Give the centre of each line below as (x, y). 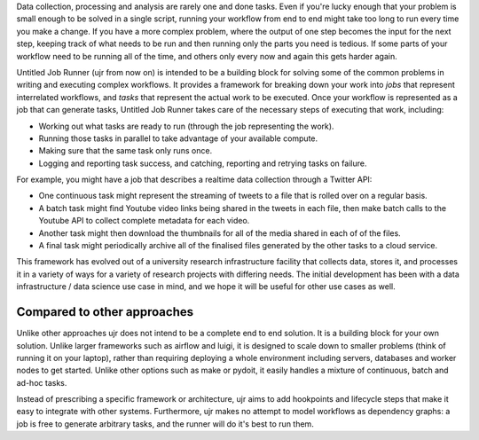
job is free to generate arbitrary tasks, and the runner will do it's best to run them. (165, 424)
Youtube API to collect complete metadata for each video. (144, 221)
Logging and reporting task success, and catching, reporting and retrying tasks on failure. (203, 163)
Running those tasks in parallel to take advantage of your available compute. (178, 138)
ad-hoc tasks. (42, 382)
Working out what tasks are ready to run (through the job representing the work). (186, 126)
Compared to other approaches (105, 312)
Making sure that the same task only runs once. (126, 151)
